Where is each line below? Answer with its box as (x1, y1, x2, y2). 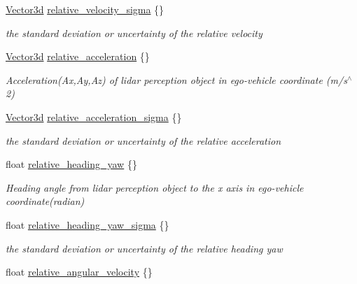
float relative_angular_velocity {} (6, 264, 153, 279)
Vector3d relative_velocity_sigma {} (6, 2, 164, 16)
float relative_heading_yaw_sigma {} (6, 217, 169, 232)
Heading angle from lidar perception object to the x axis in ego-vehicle (6, 180, 304, 194)
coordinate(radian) (6, 194, 85, 208)
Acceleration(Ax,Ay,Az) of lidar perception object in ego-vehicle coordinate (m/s (6, 72, 347, 87)
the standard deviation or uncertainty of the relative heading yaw (6, 241, 283, 255)
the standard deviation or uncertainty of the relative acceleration (6, 133, 281, 148)
